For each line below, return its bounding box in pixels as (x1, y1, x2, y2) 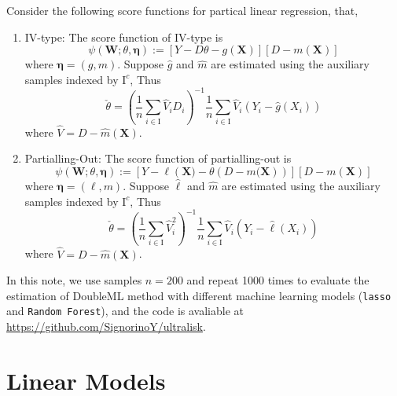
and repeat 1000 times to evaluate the (186, 272, 369, 288)
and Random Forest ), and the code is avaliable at (6, 302, 244, 319)
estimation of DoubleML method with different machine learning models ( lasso (6, 287, 391, 303)
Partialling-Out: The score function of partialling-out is (24, 150, 292, 167)
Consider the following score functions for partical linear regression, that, (6, 2, 358, 18)
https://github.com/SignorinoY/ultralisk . (6, 318, 206, 335)
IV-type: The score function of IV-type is (24, 28, 223, 45)
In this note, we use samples (6, 272, 142, 288)
